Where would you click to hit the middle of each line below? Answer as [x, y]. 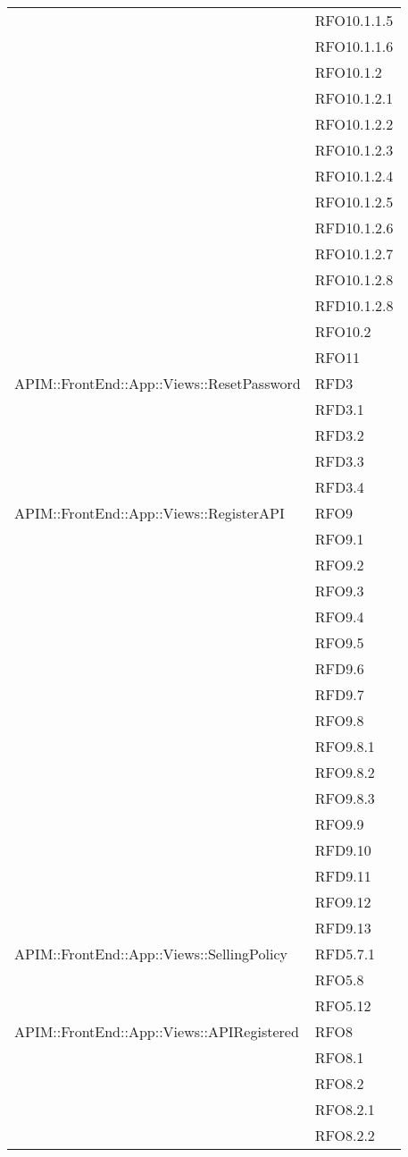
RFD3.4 [339, 487]
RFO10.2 [343, 331]
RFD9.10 [343, 850]
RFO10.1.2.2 [354, 124]
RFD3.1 [339, 409]
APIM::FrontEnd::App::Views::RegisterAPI [150, 513]
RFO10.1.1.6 [354, 46]
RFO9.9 [339, 824]
